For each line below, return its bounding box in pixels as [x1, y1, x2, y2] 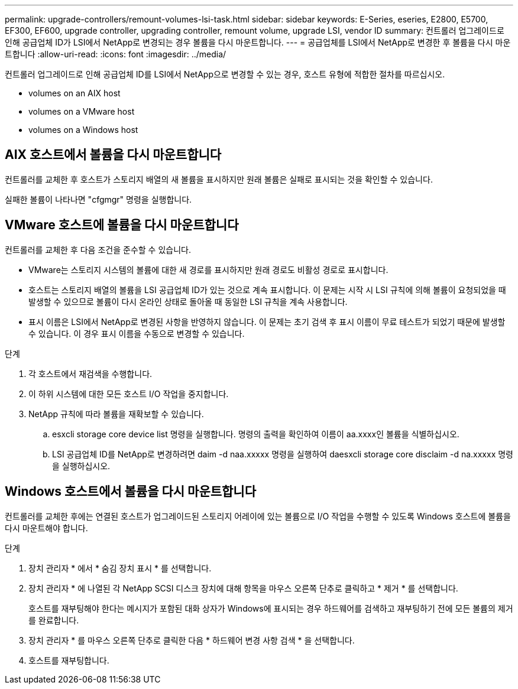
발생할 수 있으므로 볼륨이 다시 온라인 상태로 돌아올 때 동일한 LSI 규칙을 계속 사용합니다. [28, 296, 348, 307]
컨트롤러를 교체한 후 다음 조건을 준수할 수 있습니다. [5, 244, 191, 255]
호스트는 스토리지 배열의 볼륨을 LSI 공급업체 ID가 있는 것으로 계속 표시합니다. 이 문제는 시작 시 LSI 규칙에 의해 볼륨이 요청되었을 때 [28, 284, 506, 295]
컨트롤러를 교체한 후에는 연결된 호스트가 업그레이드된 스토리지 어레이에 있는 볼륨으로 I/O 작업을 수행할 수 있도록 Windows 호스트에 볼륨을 [5, 511, 511, 521]
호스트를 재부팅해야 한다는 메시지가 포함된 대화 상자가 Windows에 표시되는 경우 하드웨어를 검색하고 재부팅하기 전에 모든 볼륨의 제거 [28, 603, 513, 613]
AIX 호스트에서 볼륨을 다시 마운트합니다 [5, 147, 222, 162]
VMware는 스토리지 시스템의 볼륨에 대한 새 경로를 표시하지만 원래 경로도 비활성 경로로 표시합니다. [28, 264, 388, 275]
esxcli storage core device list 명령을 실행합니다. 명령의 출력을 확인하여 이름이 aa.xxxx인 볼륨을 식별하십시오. [52, 428, 459, 439]
